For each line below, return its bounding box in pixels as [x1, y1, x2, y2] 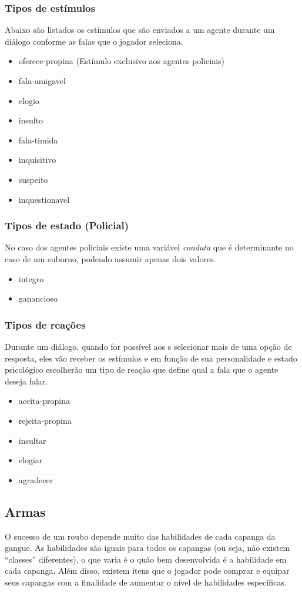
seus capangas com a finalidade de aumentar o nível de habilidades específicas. [5, 576, 287, 588]
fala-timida [18, 133, 58, 146]
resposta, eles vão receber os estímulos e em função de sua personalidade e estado [5, 352, 297, 364]
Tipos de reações [5, 317, 86, 332]
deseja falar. [5, 374, 48, 387]
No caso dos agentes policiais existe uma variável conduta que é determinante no [5, 241, 294, 253]
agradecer [18, 473, 53, 486]
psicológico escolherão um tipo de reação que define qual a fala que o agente [5, 363, 278, 376]
